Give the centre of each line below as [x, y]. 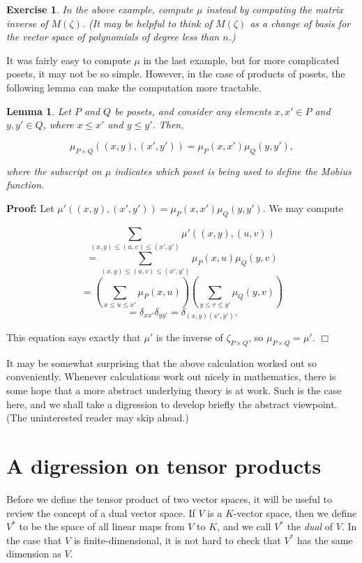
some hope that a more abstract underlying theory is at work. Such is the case [174, 390]
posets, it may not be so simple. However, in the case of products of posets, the [176, 74]
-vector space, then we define [295, 512]
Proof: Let [30, 208]
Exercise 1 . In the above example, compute [100, 9]
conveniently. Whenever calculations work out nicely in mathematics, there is [171, 376]
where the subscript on [54, 171]
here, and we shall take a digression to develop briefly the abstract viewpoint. [172, 404]
